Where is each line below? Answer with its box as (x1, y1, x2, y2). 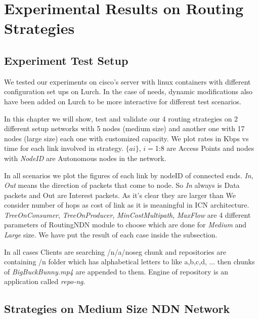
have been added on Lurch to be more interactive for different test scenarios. (4, 96, 241, 106)
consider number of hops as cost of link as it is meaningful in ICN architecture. (4, 200, 249, 210)
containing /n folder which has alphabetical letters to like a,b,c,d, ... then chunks (4, 256, 255, 267)
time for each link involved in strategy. (4, 143, 123, 153)
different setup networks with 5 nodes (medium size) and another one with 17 (4, 123, 245, 134)
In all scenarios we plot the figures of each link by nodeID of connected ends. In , (4, 170, 253, 180)
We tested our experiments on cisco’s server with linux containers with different (4, 76, 251, 87)
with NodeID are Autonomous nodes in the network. (4, 152, 166, 163)
